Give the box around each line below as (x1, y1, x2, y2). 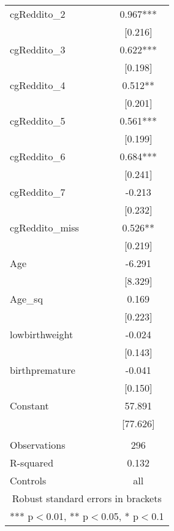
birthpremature (10, 363, 75, 377)
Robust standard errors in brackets (12, 491, 162, 505)
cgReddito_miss (10, 220, 79, 234)
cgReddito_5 (10, 114, 66, 128)
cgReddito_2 (10, 7, 66, 21)
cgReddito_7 (10, 185, 66, 199)
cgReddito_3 (10, 42, 66, 56)
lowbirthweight (10, 327, 74, 341)
